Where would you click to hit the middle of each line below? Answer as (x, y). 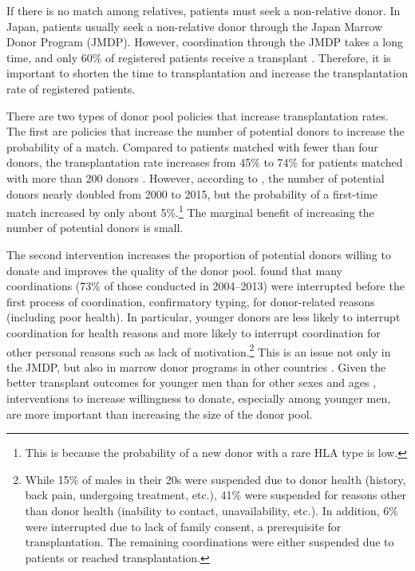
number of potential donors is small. (95, 228)
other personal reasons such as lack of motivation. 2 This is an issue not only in (199, 350)
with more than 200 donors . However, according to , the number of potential (196, 177)
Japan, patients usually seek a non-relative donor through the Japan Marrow (195, 26)
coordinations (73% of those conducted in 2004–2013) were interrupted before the (206, 286)
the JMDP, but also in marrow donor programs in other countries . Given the (196, 366)
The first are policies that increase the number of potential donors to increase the (206, 131)
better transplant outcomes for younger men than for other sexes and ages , (192, 382)
